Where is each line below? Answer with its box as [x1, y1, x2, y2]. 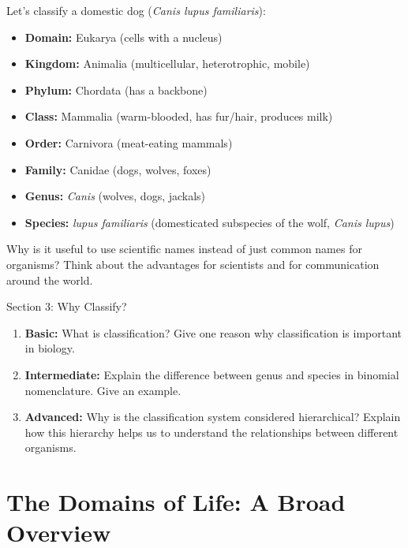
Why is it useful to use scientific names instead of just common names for [6, 240, 362, 257]
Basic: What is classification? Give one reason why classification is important [24, 324, 402, 341]
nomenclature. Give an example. [24, 382, 182, 398]
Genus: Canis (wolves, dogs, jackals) [24, 188, 206, 204]
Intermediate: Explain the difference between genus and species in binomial [24, 366, 399, 382]
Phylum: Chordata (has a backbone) [24, 81, 208, 98]
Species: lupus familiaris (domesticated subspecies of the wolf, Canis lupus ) [24, 214, 395, 230]
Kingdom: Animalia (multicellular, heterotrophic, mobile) [24, 55, 310, 72]
